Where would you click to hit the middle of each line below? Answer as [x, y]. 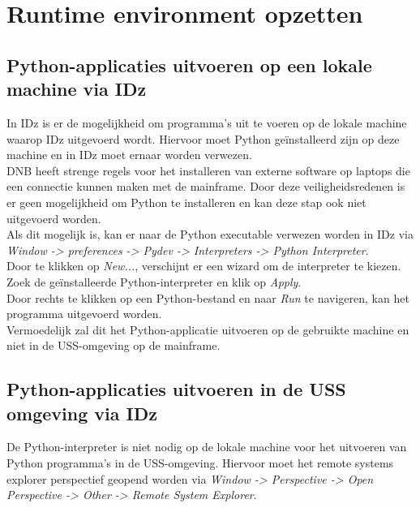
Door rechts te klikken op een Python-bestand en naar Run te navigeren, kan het [208, 297]
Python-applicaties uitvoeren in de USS [176, 389]
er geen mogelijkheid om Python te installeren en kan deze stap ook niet [186, 202]
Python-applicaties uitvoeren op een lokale [189, 65]
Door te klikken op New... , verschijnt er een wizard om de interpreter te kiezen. [204, 266]
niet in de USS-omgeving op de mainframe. [114, 345]
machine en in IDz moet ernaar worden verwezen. [129, 155]
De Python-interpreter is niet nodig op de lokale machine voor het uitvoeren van [207, 447]
